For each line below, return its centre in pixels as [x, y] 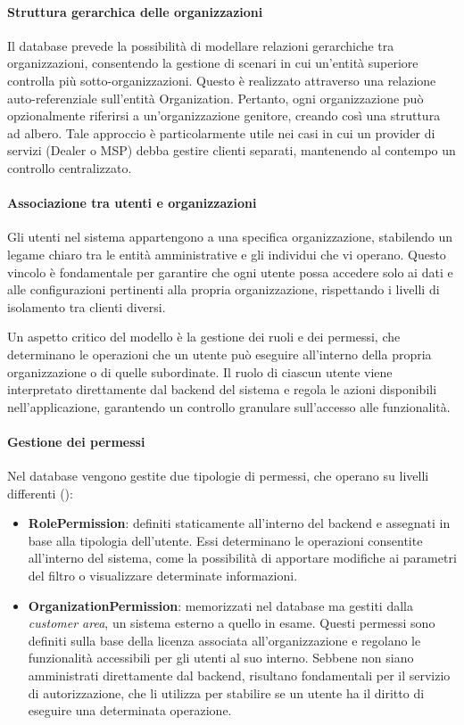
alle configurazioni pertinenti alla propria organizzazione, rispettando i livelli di [224, 289]
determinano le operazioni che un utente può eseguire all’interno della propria [220, 354]
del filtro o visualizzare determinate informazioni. [163, 576]
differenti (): [40, 493]
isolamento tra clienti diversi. [87, 306]
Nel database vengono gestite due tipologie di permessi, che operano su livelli [218, 476]
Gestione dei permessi [76, 441]
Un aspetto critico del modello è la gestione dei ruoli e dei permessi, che [204, 337]
